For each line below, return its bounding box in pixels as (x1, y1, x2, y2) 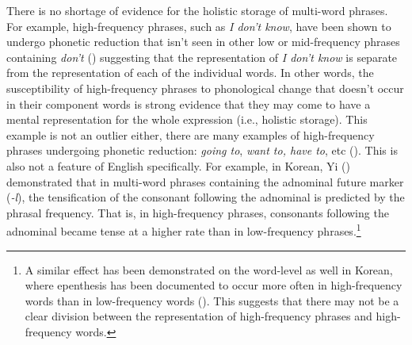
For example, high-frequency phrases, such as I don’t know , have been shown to (6, 17, 391, 34)
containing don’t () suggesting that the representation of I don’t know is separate (6, 48, 398, 65)
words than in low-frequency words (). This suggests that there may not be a (25, 292, 399, 309)
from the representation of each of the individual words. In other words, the (6, 64, 374, 81)
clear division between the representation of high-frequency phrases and (25, 308, 372, 324)
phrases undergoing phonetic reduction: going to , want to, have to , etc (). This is (6, 142, 398, 159)
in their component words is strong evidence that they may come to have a (6, 95, 371, 112)
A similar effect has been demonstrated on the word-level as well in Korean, (25, 261, 393, 278)
